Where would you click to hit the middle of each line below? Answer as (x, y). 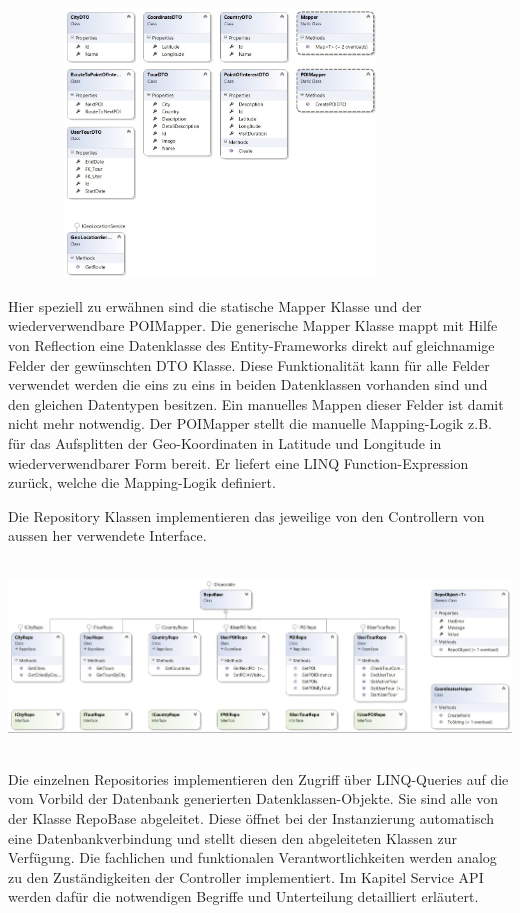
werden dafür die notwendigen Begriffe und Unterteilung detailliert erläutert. (243, 896)
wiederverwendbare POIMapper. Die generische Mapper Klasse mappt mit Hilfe (253, 325)
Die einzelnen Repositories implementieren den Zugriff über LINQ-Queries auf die (258, 778)
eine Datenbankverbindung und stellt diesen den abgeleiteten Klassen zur (232, 837)
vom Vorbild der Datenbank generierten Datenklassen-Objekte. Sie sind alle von (253, 798)
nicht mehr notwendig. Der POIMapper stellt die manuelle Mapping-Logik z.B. (250, 423)
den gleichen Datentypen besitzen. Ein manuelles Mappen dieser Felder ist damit (256, 403)
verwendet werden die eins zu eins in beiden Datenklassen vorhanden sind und (248, 384)
